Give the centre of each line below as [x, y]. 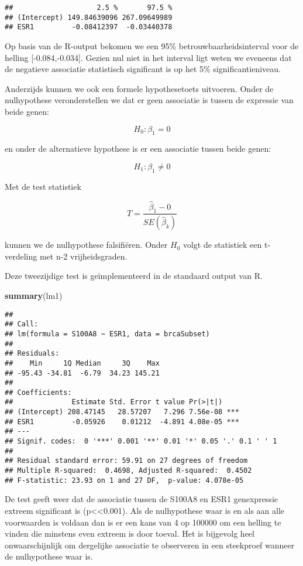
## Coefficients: [38, 392]
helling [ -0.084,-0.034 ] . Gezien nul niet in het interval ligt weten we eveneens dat [148, 57]
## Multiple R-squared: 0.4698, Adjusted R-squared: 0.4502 [128, 471]
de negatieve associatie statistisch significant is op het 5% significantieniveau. [143, 69]
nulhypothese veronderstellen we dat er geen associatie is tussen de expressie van [149, 100]
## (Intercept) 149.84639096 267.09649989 [89, 17]
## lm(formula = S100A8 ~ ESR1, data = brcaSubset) [107, 334]
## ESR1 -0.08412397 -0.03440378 [89, 27]
